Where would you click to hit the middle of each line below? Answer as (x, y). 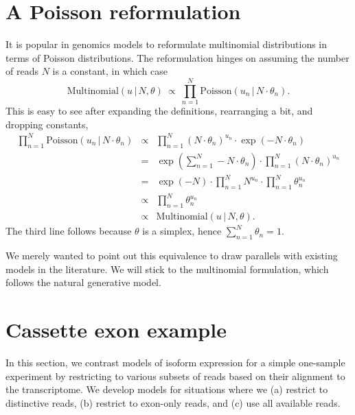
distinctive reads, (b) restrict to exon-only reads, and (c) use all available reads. (173, 402)
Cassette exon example (116, 330)
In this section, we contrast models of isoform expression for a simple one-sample (175, 362)
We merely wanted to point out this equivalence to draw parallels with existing (172, 256)
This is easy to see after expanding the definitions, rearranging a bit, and (159, 111)
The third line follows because (69, 231)
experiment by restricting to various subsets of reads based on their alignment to (175, 376)
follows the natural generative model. (83, 282)
